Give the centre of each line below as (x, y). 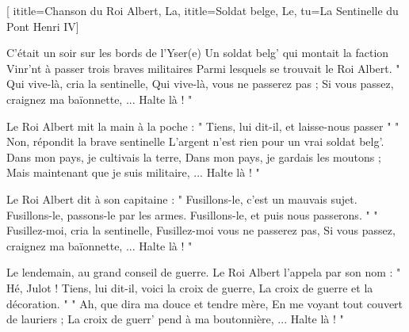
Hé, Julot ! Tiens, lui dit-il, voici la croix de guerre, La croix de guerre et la (190, 287)
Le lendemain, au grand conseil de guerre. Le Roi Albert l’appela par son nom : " (204, 272)
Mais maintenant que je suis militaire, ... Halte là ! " (133, 172)
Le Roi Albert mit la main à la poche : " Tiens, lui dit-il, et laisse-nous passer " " (203, 126)
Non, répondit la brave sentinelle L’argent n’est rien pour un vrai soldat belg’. (195, 141)
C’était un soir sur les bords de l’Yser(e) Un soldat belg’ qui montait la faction (198, 53)
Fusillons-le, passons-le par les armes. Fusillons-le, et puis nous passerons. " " (192, 214)
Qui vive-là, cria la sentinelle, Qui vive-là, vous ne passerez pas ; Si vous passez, (200, 84)
